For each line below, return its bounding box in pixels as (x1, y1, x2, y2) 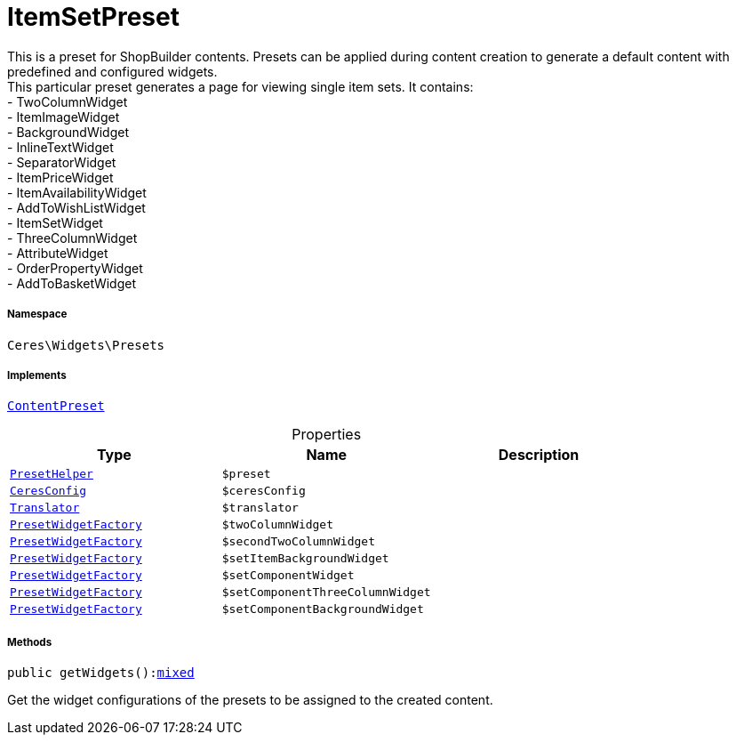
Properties (292, 425, 362, 444)
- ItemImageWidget (7, 109, 120, 125)
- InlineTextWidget (7, 139, 114, 155)
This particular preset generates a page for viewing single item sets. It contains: (7, 78, 474, 94)
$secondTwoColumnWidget (221, 535, 375, 549)
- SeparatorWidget (7, 154, 116, 170)
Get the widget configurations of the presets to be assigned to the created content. (7, 692, 493, 708)
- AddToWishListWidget (7, 199, 146, 215)
